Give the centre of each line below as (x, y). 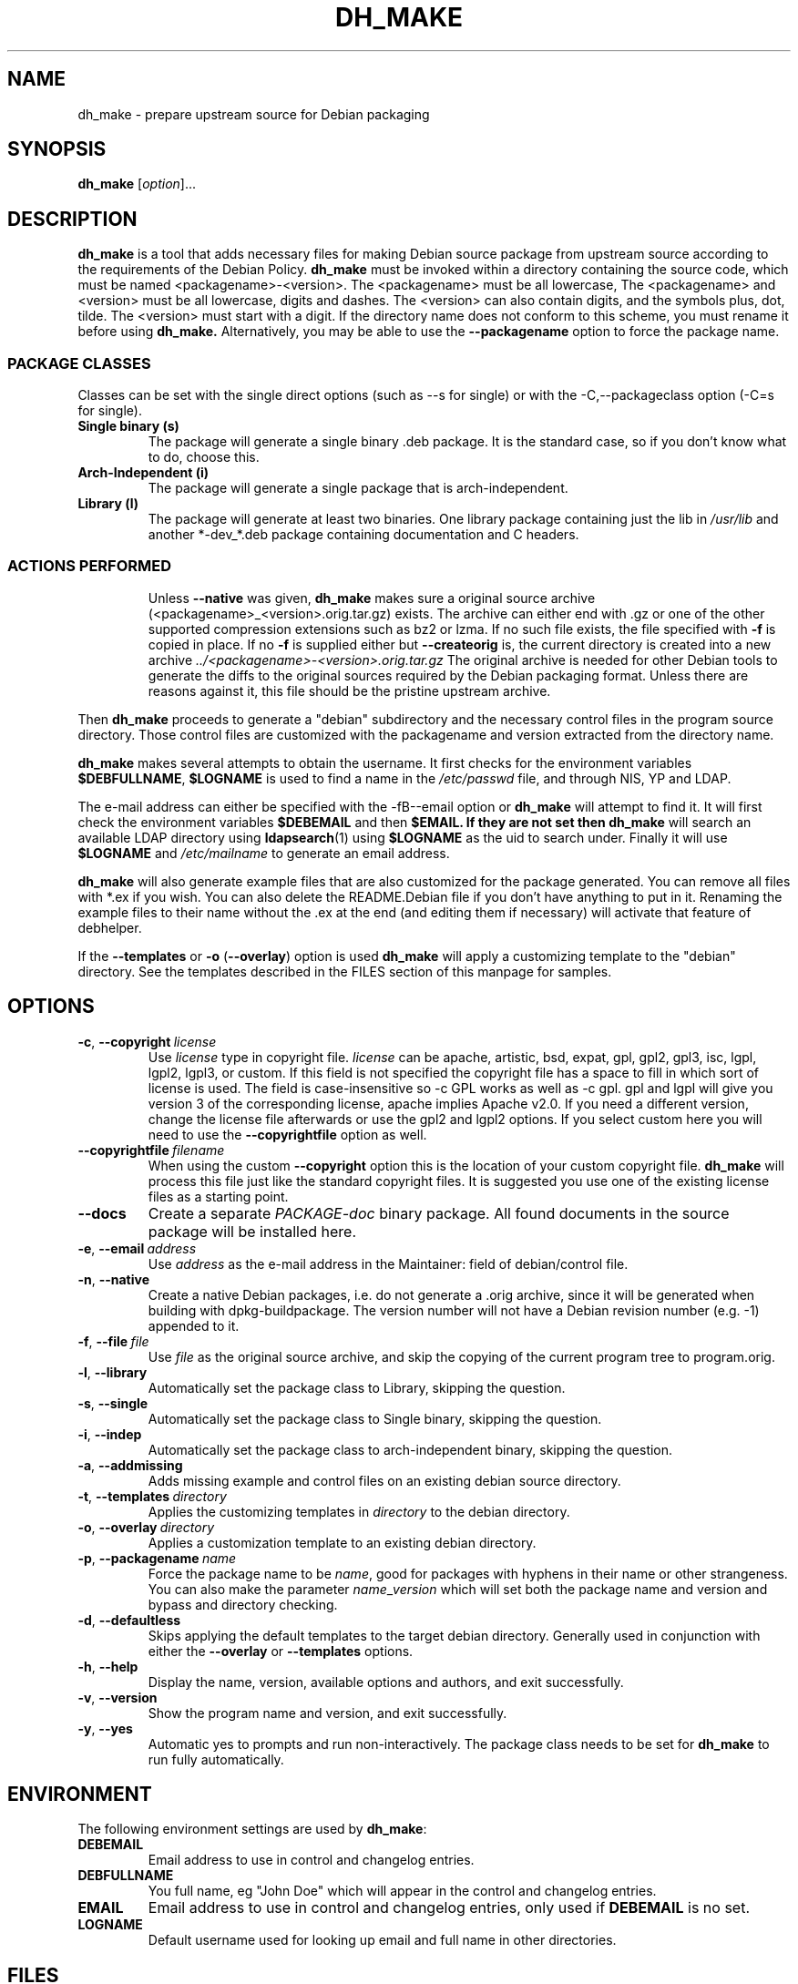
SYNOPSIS (57, 149)
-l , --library (113, 1372)
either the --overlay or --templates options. (281, 1651)
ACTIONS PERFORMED (90, 566)
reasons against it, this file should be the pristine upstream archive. (349, 690)
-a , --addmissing (130, 1465)
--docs (102, 1213)
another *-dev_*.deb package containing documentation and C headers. (363, 535)
